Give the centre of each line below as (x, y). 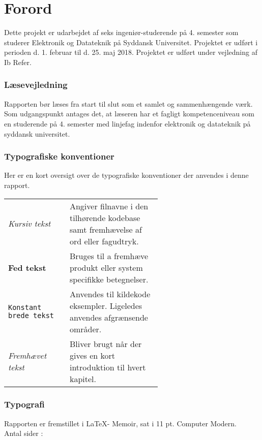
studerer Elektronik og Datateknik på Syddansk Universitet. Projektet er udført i (131, 42)
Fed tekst (27, 267)
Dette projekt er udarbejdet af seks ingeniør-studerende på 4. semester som (121, 32)
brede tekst (31, 315)
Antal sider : (24, 433)
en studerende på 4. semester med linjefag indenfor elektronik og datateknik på (127, 123)
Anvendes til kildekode (110, 294)
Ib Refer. (18, 62)
